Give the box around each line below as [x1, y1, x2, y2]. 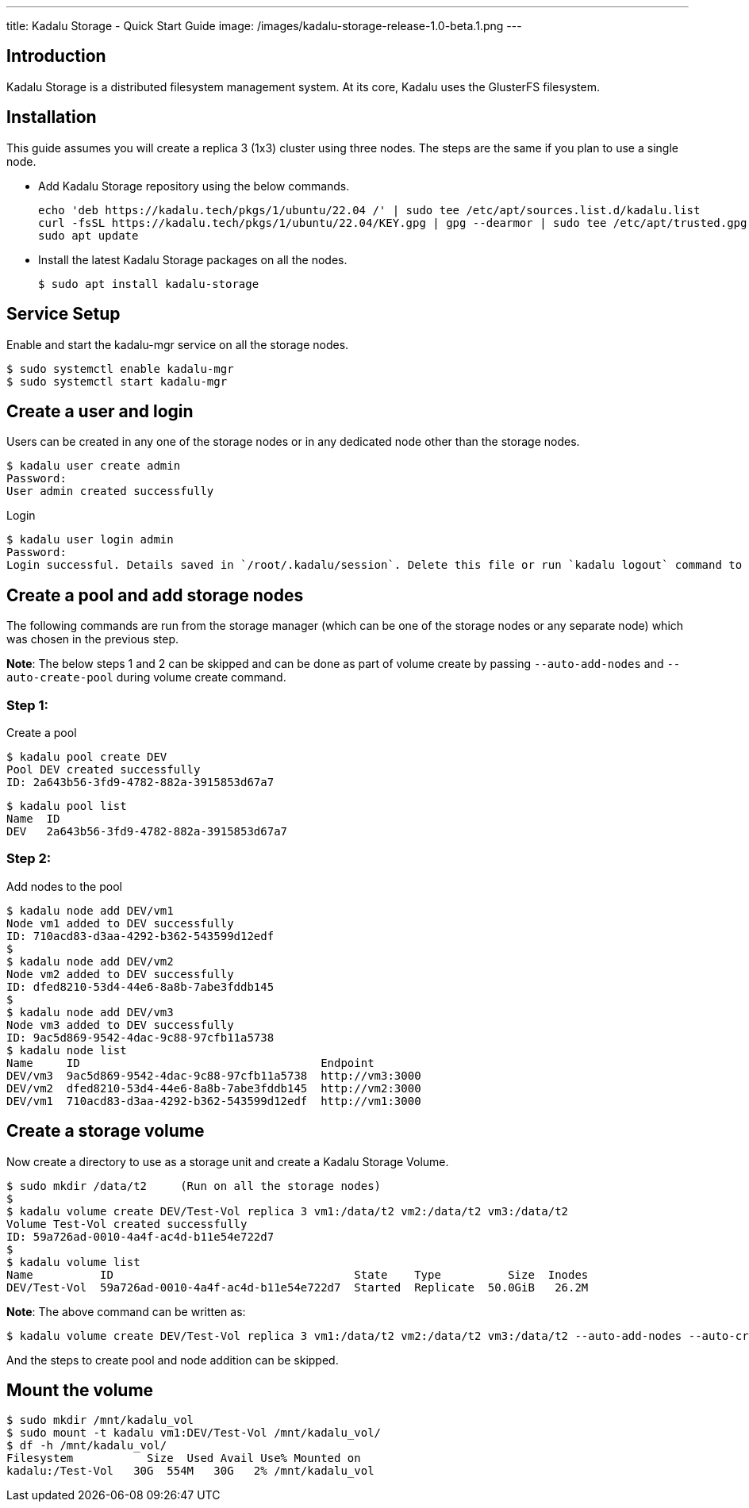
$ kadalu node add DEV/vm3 [6, 1005, 174, 1019]
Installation [6, 107, 97, 128]
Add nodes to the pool [6, 879, 122, 893]
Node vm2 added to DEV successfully [6, 967, 234, 980]
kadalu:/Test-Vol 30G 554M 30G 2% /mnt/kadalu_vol [6, 1464, 374, 1478]
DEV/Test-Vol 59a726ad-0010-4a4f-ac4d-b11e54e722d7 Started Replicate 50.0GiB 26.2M [6, 1280, 589, 1294]
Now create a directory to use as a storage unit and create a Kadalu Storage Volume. [6, 1154, 449, 1168]
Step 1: [6, 696, 48, 713]
